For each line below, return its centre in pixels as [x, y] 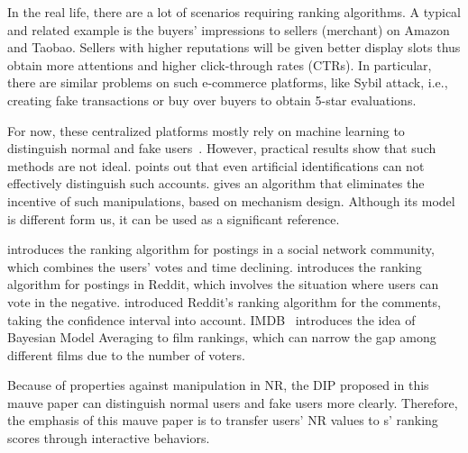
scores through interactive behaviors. [109, 438]
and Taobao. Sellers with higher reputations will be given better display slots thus [234, 47]
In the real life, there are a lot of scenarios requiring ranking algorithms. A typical [234, 12]
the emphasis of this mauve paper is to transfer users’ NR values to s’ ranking [223, 420]
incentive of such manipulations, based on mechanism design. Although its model [231, 200]
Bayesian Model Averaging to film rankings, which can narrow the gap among [222, 337]
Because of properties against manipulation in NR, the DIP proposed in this [218, 385]
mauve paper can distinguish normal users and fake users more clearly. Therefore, [233, 402]
